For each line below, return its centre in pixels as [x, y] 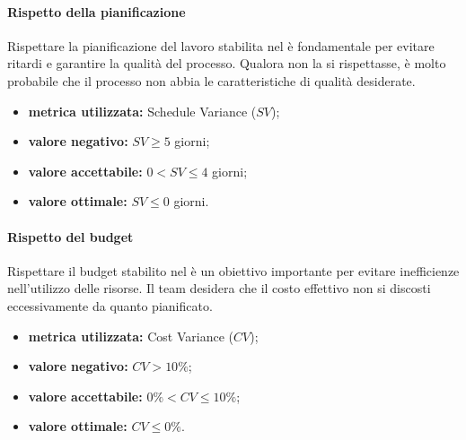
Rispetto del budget [70, 236]
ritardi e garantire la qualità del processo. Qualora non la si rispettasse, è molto [227, 63]
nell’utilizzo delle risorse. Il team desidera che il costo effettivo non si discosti [219, 288]
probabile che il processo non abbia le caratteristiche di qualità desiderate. [211, 80]
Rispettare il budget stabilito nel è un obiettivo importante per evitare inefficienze [233, 270]
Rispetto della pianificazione [97, 11]
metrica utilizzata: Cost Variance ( [131, 336]
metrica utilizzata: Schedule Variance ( [142, 111]
